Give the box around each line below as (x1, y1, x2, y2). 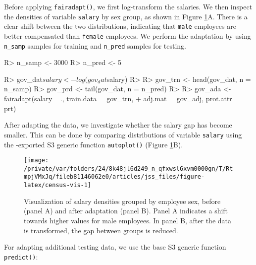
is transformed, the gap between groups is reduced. (24, 225, 178, 235)
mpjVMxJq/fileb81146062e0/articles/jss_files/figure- (24, 173, 205, 181)
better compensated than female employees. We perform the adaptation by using (4, 30, 251, 41)
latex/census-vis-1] (24, 182, 92, 189)
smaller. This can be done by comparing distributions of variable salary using (4, 129, 242, 139)
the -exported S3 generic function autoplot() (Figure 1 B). (4, 139, 183, 149)
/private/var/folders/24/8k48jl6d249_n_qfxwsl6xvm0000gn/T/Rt (24, 165, 233, 172)
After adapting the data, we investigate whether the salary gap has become (4, 120, 232, 130)
